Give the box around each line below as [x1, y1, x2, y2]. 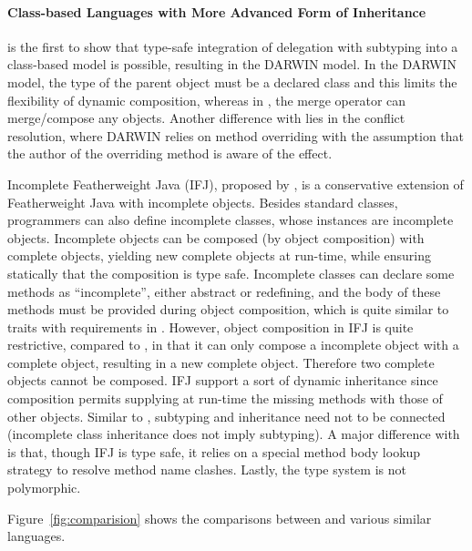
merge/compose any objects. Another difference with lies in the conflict [7, 108, 405, 128]
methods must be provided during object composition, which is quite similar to [7, 300, 449, 319]
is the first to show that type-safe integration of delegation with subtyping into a [7, 36, 458, 56]
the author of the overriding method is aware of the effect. [7, 144, 333, 163]
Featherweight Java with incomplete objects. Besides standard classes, [7, 192, 398, 211]
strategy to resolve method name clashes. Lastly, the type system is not [7, 460, 406, 479]
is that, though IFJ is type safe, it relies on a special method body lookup [7, 442, 421, 461]
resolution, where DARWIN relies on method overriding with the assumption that [7, 126, 465, 145]
